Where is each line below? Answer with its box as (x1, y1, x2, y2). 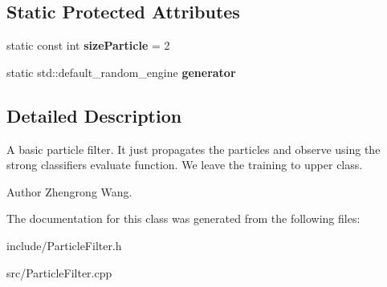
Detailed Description (6, 103, 182, 127)
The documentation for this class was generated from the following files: (6, 210, 361, 227)
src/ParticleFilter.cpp (6, 264, 112, 281)
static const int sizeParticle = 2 (6, 37, 170, 54)
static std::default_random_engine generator (6, 63, 236, 80)
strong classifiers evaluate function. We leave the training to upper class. (6, 156, 363, 173)
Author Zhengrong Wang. (6, 183, 132, 200)
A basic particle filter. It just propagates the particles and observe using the (6, 140, 381, 157)
